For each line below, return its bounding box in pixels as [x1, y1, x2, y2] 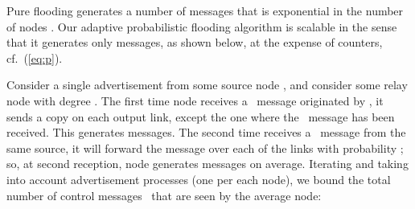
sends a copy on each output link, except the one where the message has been [6, 108, 395, 125]
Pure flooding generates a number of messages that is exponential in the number [6, 2, 404, 18]
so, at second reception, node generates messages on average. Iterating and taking [6, 155, 409, 172]
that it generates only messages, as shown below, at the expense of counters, [6, 34, 383, 51]
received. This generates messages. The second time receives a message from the [6, 124, 406, 141]
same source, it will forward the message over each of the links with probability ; [6, 139, 404, 156]
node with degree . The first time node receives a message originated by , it [6, 92, 384, 109]
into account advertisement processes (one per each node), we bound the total [6, 170, 391, 187]
